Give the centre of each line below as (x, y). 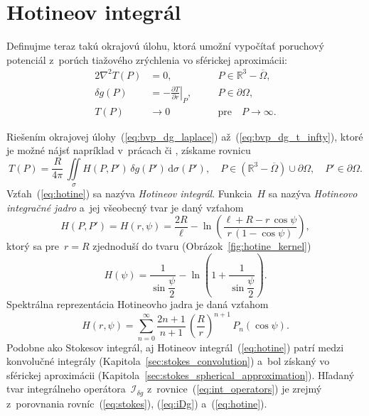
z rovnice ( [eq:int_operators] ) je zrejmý (234, 389)
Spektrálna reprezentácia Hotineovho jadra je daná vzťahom (138, 304)
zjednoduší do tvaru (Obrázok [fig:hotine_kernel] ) (202, 246)
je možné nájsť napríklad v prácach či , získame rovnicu (129, 150)
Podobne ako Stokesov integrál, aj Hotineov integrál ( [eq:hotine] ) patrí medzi (175, 347)
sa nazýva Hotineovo (313, 193)
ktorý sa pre (33, 246)
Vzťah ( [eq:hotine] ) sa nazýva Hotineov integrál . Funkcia (129, 193)
